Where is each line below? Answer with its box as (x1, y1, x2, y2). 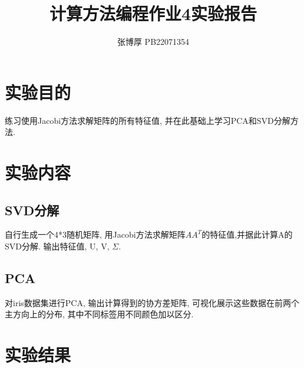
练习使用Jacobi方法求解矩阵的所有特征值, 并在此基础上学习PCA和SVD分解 (5, 114, 290, 126)
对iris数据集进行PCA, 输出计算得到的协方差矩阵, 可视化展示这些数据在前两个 (5, 296, 300, 308)
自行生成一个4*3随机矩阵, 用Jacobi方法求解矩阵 (5, 228, 186, 241)
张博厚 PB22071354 (117, 35, 190, 48)
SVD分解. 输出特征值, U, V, (5, 240, 110, 252)
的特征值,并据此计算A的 (201, 228, 293, 241)
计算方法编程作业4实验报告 (49, 1, 257, 25)
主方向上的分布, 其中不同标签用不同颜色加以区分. (5, 308, 194, 320)
